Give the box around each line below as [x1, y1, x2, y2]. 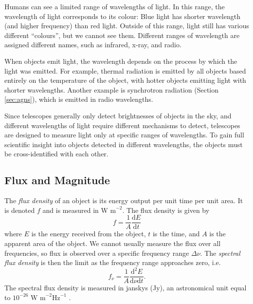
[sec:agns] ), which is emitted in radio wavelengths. [4, 94, 153, 104]
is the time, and [152, 228, 200, 239]
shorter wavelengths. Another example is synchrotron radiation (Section [4, 84, 219, 95]
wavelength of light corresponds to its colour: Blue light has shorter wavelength [4, 11, 240, 21]
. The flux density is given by [122, 205, 210, 215]
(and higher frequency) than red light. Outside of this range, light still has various [4, 20, 249, 31]
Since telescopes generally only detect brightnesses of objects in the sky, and [4, 110, 232, 120]
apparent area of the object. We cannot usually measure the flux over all [4, 238, 221, 248]
